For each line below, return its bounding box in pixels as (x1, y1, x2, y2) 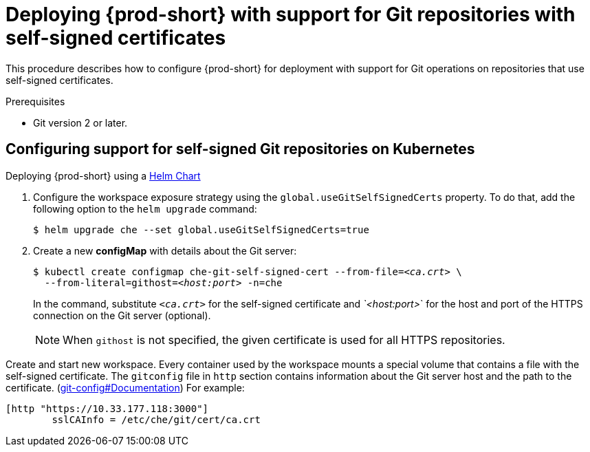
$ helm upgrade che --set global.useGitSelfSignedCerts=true (33, 224, 369, 235)
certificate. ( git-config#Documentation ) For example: (6, 381, 245, 394)
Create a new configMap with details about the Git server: (33, 244, 297, 257)
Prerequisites (6, 95, 65, 107)
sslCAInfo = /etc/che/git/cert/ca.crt (52, 413, 261, 425)
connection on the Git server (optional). (33, 309, 211, 321)
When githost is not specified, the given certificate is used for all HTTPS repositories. (63, 332, 505, 347)
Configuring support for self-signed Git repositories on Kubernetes (6, 140, 475, 158)
